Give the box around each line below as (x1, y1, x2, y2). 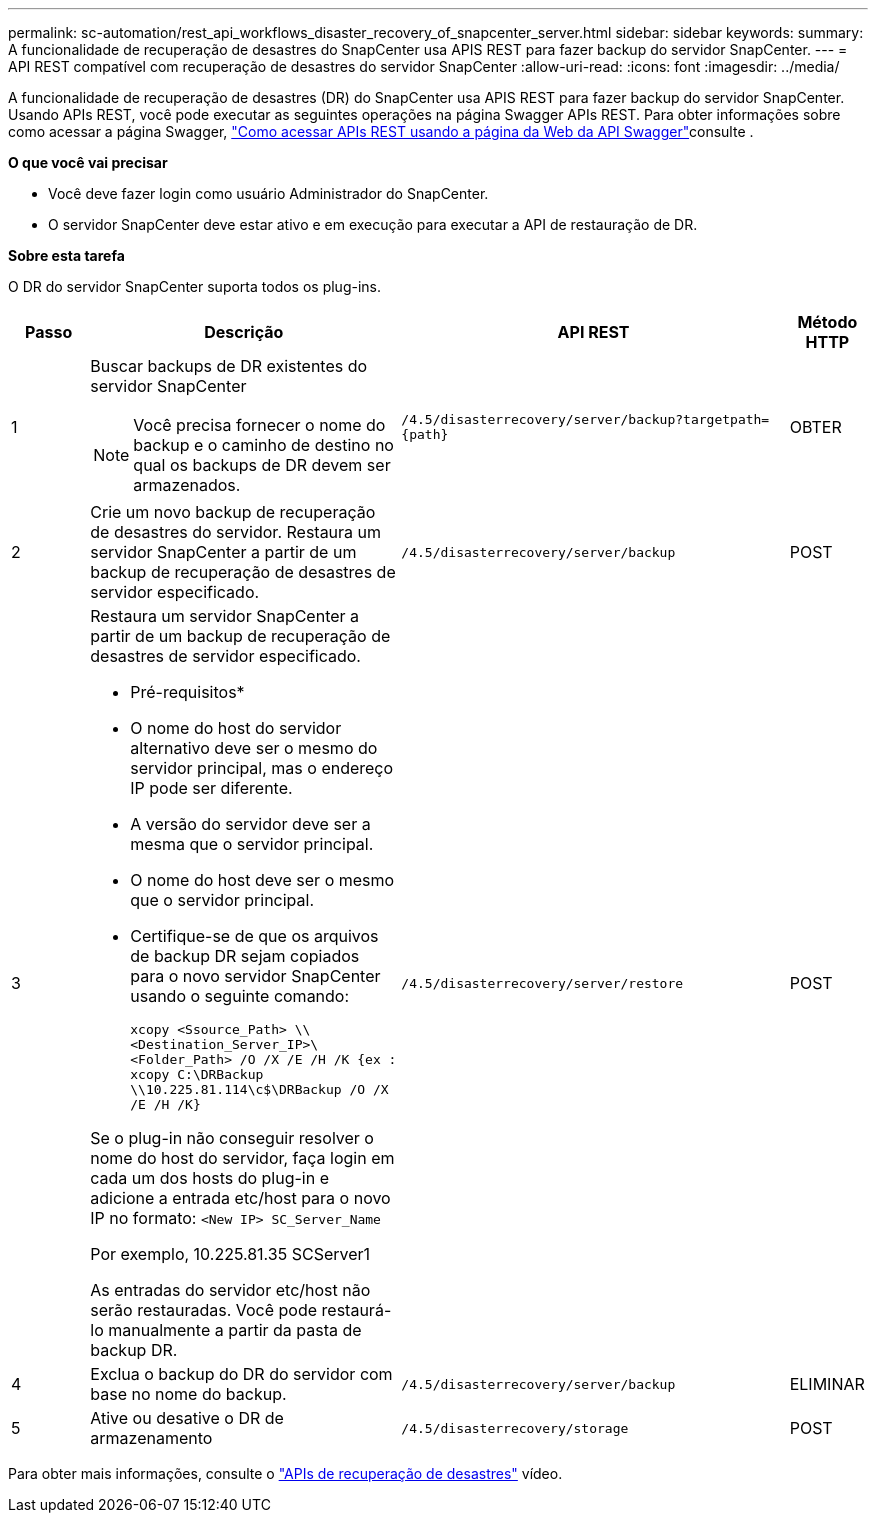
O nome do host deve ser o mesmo (130, 870, 395, 890)
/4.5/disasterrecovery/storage (401, 1420, 629, 1436)
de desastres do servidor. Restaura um (90, 522, 382, 542)
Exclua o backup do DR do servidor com (90, 1364, 393, 1384)
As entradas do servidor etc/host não (90, 1280, 371, 1300)
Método (797, 312, 858, 332)
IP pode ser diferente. (130, 778, 293, 798)
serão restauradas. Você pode (90, 1300, 318, 1320)
